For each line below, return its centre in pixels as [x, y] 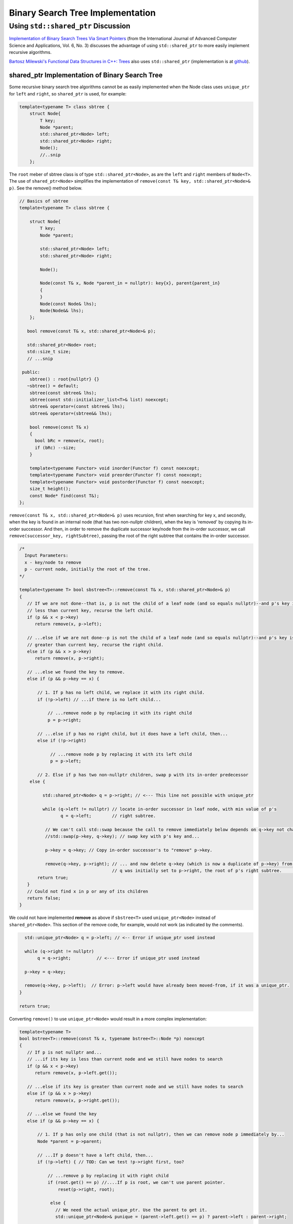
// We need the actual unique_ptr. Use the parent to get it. [131, 1210]
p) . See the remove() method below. [46, 188]
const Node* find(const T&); [64, 495]
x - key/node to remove [53, 562]
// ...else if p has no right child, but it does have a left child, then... [133, 734]
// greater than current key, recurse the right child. [95, 645]
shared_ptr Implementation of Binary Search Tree [86, 75]
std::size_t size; [49, 352]
